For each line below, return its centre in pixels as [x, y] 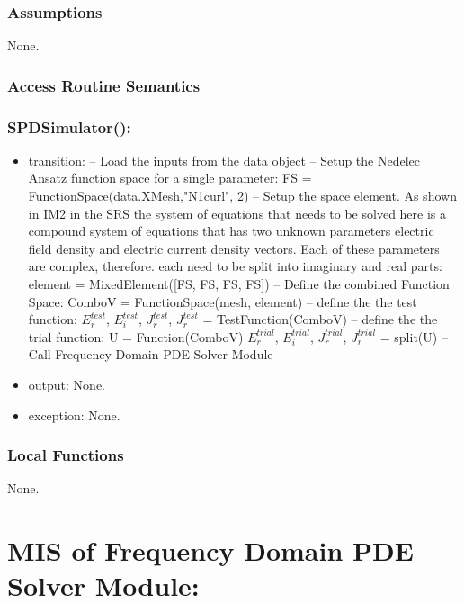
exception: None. [74, 414]
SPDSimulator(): [69, 126]
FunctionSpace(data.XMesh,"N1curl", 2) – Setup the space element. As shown [242, 196]
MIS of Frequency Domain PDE [210, 550]
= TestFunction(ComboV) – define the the [320, 319]
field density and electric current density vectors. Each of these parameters [234, 248]
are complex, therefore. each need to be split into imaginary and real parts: [235, 266]
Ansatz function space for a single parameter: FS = [170, 178]
